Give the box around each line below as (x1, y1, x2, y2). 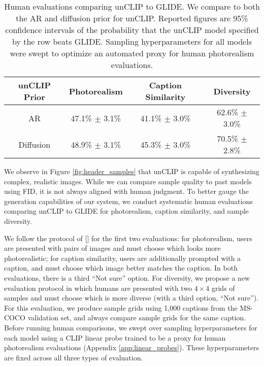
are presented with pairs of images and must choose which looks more (4, 243, 221, 253)
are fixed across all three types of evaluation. (4, 352, 143, 362)
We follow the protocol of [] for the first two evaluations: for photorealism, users (4, 232, 252, 243)
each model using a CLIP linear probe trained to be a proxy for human (4, 332, 226, 343)
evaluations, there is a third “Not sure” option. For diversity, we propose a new (4, 272, 250, 283)
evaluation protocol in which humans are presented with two (4, 282, 192, 293)
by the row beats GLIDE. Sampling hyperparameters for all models (12, 36, 252, 47)
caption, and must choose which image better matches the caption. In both (4, 262, 238, 273)
